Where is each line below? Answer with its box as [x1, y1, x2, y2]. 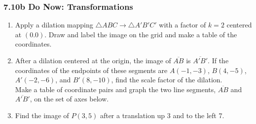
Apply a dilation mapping [15, 20, 93, 30]
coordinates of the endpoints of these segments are [15, 65, 168, 75]
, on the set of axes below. [30, 94, 109, 104]
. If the [208, 55, 229, 65]
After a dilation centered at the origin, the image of [15, 55, 171, 65]
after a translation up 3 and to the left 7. [100, 110, 224, 120]
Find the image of [15, 110, 69, 120]
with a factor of [159, 20, 206, 30]
